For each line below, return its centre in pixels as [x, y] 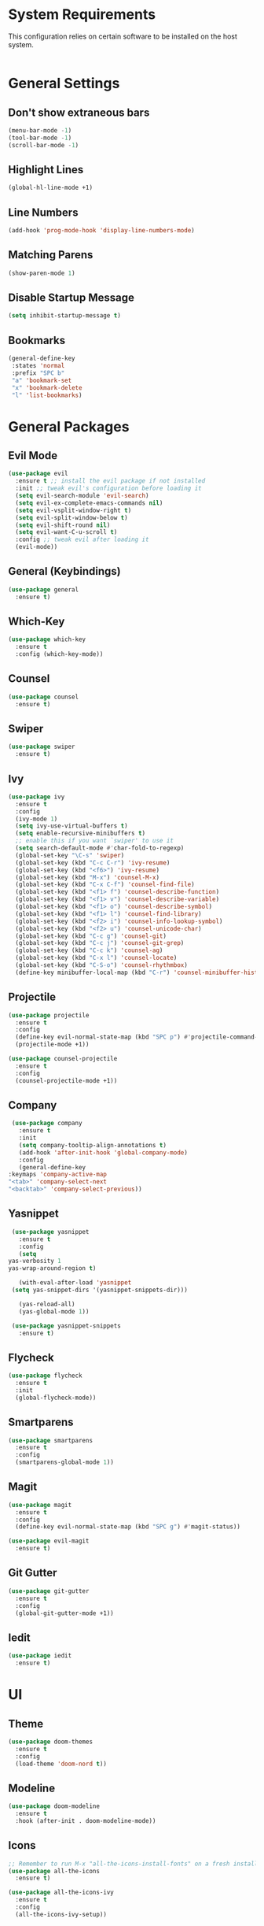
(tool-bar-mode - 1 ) [40, 138]
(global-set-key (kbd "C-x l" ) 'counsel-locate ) [96, 958]
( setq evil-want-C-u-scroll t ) [66, 532]
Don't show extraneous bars [79, 112]
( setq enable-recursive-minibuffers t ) [81, 833]
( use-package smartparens [50, 1440]
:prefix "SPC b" [38, 373]
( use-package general [44, 589]
